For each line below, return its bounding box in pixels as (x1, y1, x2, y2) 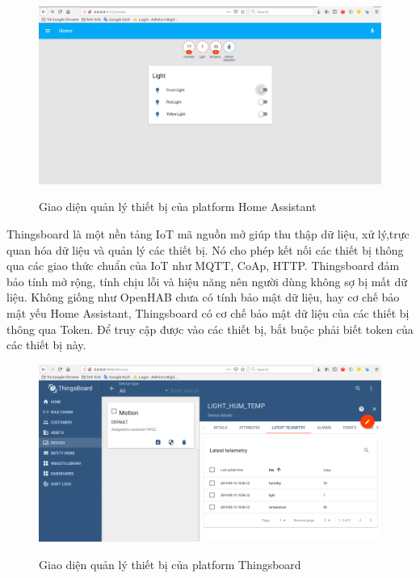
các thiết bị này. (6, 336, 86, 353)
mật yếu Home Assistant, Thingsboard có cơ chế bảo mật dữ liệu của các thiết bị (6, 305, 409, 322)
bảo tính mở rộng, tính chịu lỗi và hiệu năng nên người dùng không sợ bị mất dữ (6, 272, 408, 289)
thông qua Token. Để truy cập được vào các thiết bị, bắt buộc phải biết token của (6, 320, 414, 337)
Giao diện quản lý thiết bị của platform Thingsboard (39, 555, 301, 572)
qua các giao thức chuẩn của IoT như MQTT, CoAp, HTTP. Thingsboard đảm (6, 257, 400, 274)
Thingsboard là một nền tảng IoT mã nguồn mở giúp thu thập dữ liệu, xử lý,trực (6, 226, 409, 243)
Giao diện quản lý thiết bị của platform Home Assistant (39, 198, 317, 215)
